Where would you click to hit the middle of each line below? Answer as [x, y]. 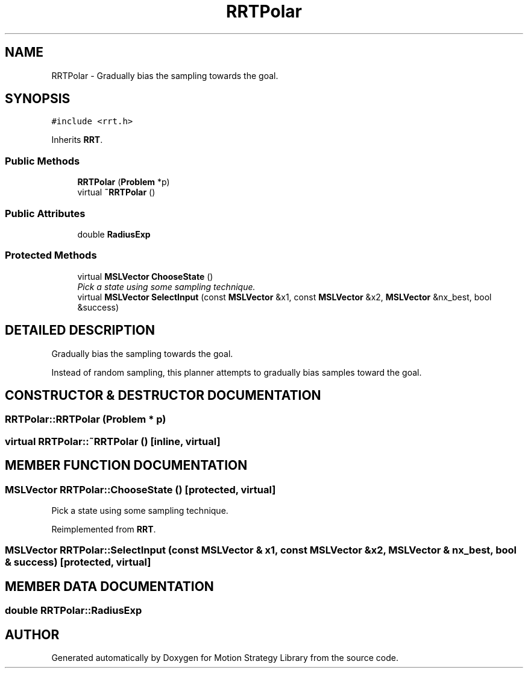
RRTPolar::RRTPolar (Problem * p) [86, 419]
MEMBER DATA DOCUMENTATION [109, 586]
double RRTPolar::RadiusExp [74, 611]
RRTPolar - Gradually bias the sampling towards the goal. [165, 75]
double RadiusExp [114, 234]
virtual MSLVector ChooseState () [145, 276]
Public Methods [42, 161]
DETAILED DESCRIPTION [80, 330]
